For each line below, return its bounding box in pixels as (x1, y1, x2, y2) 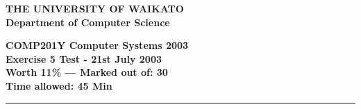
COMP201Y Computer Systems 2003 (6, 38, 189, 52)
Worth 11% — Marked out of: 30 (6, 65, 168, 79)
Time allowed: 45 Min (6, 78, 112, 92)
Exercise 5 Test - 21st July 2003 (6, 51, 162, 66)
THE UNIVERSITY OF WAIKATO (6, 1, 184, 15)
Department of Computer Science (6, 14, 170, 29)
